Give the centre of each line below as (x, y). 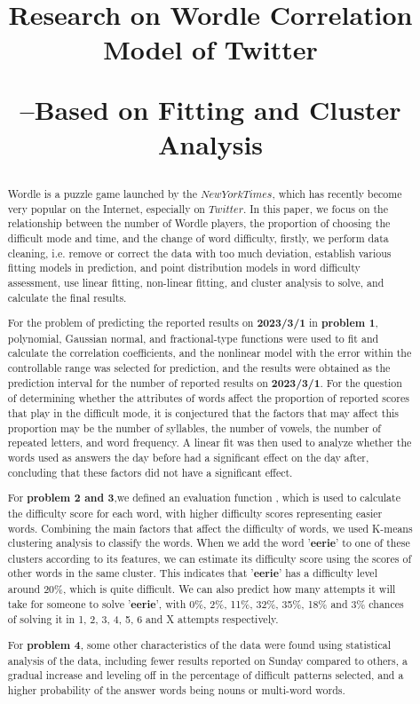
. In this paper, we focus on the (316, 208)
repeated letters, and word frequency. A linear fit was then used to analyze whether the (210, 443)
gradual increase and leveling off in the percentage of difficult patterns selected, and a (206, 675)
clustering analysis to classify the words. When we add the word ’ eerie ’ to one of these (209, 543)
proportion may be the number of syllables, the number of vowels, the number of (194, 427)
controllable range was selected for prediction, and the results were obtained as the (199, 368)
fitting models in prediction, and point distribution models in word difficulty (184, 268)
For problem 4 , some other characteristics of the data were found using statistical (199, 645)
